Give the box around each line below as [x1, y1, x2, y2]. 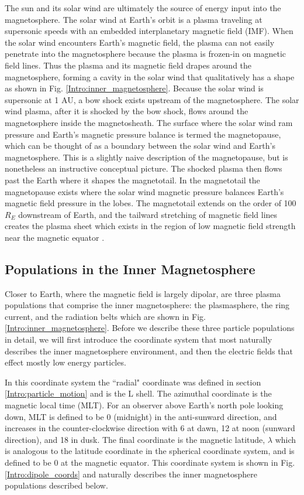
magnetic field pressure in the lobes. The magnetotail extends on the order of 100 [5, 197, 296, 209]
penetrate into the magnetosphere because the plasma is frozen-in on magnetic [5, 47, 286, 60]
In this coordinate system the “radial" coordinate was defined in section [5, 375, 261, 388]
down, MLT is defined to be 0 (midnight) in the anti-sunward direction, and [5, 410, 277, 422]
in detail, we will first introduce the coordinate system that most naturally [5, 333, 272, 346]
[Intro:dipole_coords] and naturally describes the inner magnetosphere [5, 467, 257, 480]
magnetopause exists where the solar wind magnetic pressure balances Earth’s [5, 185, 284, 197]
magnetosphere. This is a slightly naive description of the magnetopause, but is [5, 151, 288, 163]
